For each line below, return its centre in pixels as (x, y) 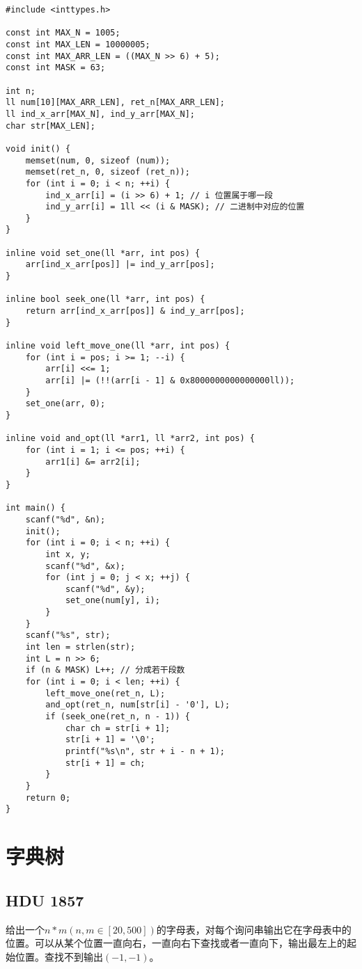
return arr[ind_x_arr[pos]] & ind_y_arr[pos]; (135, 311)
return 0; (48, 798)
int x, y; (68, 554)
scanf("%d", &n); (65, 519)
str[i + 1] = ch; (105, 763)
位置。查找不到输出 (59, 956)
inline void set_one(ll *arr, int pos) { (103, 253)
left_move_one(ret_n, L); (105, 693)
